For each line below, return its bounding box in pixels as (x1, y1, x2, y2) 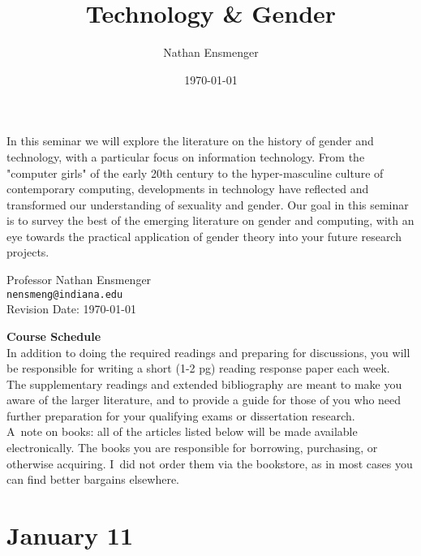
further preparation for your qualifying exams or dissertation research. (6, 407, 355, 424)
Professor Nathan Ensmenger (6, 271, 152, 288)
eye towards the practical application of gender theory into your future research (6, 227, 402, 244)
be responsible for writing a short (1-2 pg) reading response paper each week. (6, 360, 390, 377)
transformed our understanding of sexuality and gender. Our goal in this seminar (6, 196, 409, 213)
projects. (6, 244, 49, 261)
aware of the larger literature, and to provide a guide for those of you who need (6, 391, 402, 408)
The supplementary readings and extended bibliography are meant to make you (6, 375, 402, 392)
